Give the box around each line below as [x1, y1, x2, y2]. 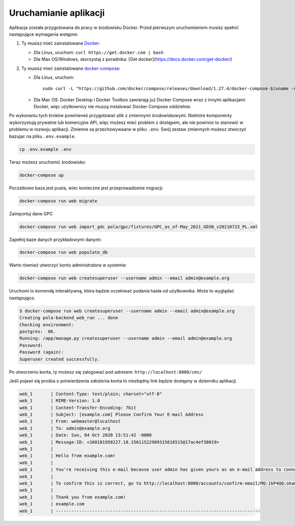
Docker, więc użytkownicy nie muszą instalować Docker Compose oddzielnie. [33, 104, 192, 110]
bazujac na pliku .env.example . [9, 133, 76, 139]
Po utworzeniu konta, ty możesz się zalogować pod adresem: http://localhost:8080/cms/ [9, 369, 203, 375]
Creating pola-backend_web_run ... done [19, 315, 118, 321]
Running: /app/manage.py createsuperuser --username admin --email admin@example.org [19, 336, 232, 341]
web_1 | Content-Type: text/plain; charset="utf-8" [19, 391, 162, 397]
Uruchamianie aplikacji [9, 7, 105, 18]
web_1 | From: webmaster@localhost [19, 418, 121, 424]
